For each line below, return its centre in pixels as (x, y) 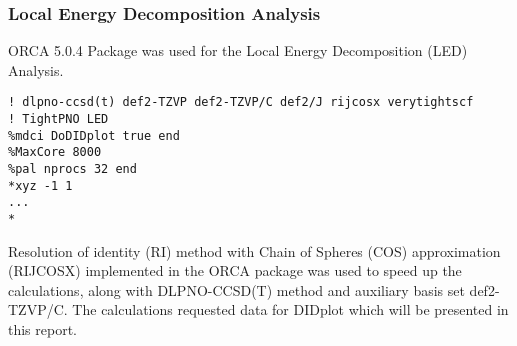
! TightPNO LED (58, 119)
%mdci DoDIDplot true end (94, 135)
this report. (43, 329)
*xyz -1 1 (40, 185)
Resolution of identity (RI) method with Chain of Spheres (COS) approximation (254, 250)
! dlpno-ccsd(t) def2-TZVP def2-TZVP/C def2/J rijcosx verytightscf (241, 102)
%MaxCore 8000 (55, 152)
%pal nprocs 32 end (72, 169)
